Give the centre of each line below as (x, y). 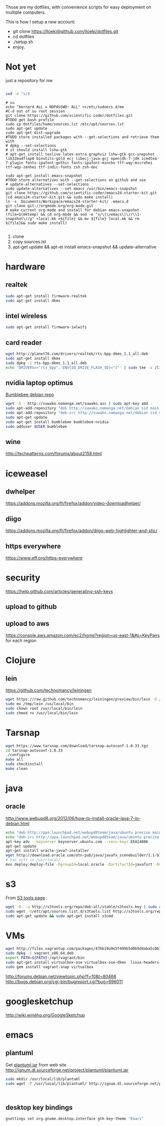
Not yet (21, 67)
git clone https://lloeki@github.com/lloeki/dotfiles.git (66, 31)
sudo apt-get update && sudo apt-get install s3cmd (59, 916)
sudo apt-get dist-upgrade (33, 133)
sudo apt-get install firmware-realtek (46, 296)
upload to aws (27, 623)
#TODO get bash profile (30, 120)
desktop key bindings (39, 1107)
